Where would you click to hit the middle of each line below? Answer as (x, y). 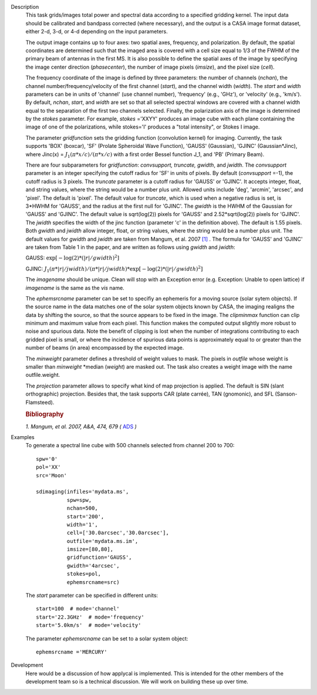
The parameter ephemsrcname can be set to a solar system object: (107, 638)
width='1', (82, 524)
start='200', (85, 516)
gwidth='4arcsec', (93, 566)
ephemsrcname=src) (93, 582)
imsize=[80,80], (90, 549)
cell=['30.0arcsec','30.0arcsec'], (118, 533)
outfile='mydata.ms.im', (102, 541)
